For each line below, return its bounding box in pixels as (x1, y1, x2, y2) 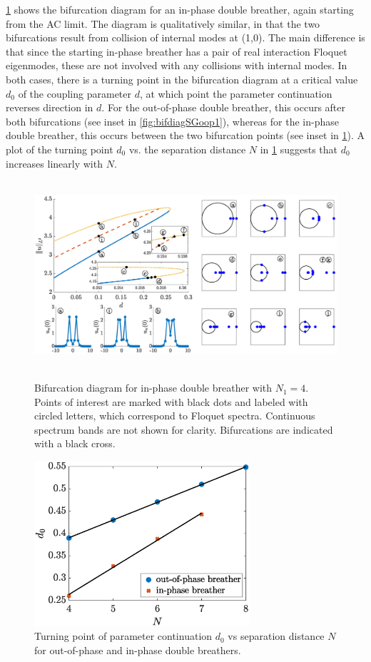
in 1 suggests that (260, 141, 338, 156)
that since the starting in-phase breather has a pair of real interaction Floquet (6, 44, 347, 58)
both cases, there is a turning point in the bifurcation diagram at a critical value (6, 71, 358, 86)
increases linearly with (6, 156, 103, 170)
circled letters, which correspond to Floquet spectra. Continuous (34, 408, 315, 423)
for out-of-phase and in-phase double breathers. (34, 643, 241, 658)
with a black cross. (34, 436, 116, 451)
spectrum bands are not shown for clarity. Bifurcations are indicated (34, 422, 333, 437)
